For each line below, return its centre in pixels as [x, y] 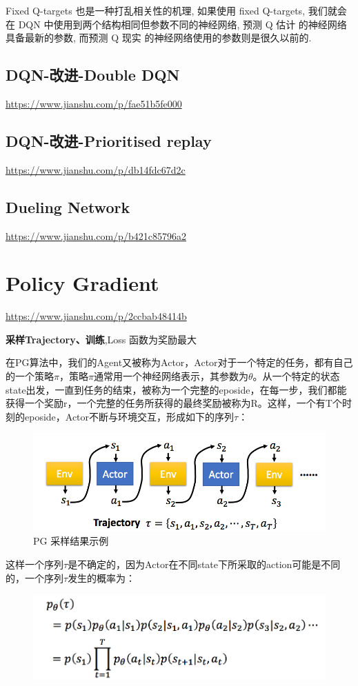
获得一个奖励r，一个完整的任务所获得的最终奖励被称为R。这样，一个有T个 [174, 403]
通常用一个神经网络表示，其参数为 [171, 376]
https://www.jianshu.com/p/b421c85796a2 [96, 235]
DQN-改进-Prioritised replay [109, 140]
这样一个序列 [34, 564]
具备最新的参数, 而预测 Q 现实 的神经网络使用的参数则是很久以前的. [159, 38]
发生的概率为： [102, 577]
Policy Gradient [82, 283]
